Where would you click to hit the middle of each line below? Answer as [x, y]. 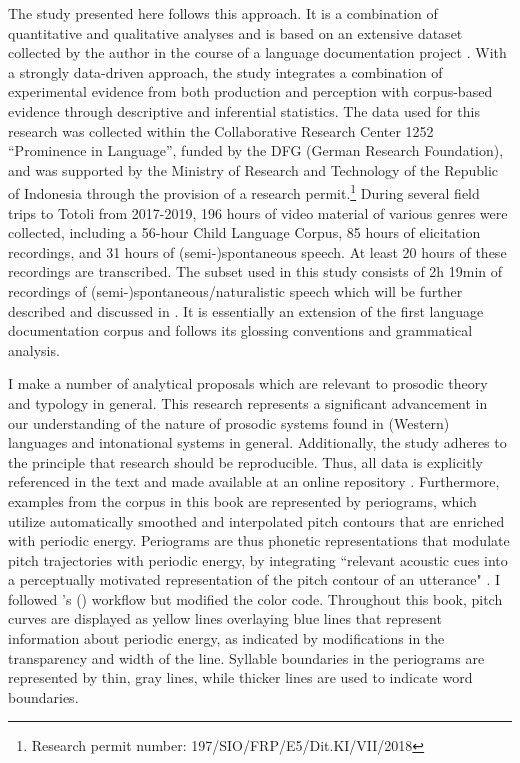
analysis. [34, 349]
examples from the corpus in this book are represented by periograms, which [242, 500]
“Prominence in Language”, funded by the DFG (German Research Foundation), [256, 150]
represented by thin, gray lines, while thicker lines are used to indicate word [240, 677]
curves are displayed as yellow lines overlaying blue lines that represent [225, 618]
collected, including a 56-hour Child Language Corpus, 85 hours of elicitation [244, 232]
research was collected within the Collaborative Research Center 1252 [221, 130]
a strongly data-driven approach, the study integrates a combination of [225, 71]
